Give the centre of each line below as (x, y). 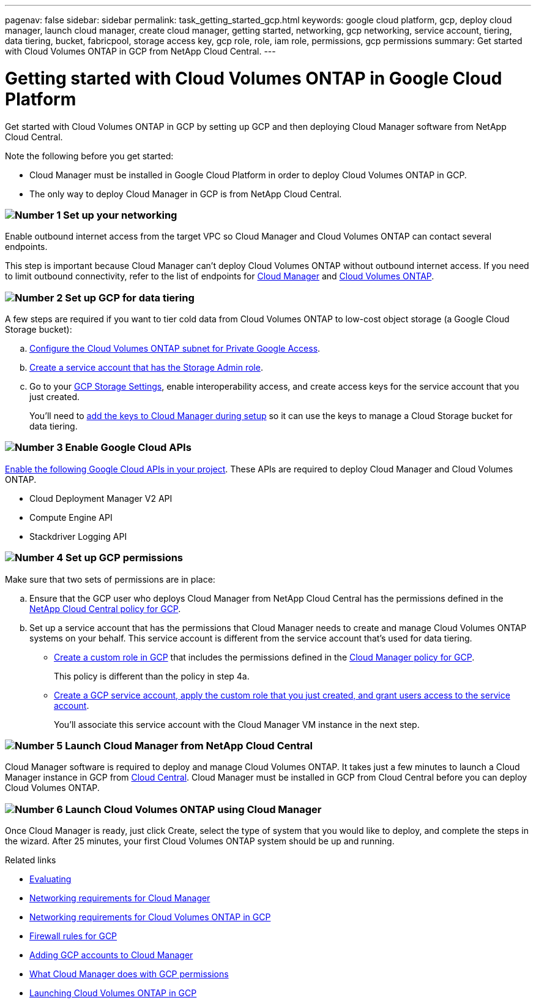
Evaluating (50, 879)
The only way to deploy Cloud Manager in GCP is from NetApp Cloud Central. (186, 194)
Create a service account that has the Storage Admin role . (146, 367)
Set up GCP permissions (125, 558)
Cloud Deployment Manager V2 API (101, 498)
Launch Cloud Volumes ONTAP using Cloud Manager (193, 809)
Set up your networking (120, 215)
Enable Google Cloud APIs (128, 448)
